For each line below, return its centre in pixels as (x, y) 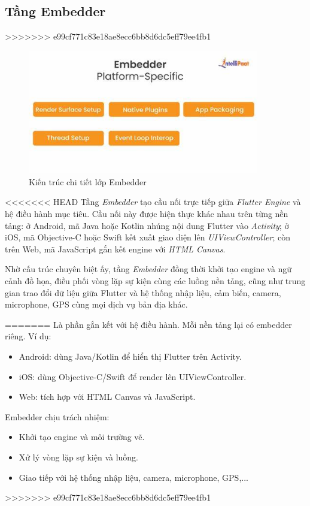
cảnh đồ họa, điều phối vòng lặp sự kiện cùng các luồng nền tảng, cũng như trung (155, 281)
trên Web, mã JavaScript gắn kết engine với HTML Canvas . (115, 249)
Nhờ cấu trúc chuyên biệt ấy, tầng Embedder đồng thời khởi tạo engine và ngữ (148, 269)
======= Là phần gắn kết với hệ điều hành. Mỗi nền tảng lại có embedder (148, 324)
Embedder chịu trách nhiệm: (57, 416)
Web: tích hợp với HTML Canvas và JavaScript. (107, 397)
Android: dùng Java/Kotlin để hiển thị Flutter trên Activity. (130, 356)
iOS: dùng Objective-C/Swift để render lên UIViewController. (133, 376)
